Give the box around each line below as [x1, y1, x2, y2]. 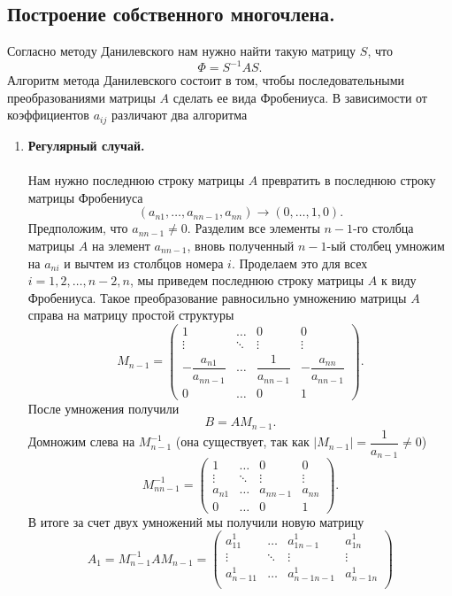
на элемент [91, 236, 150, 254]
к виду [380, 271, 417, 290]
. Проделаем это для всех [231, 253, 368, 272]
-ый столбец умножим [326, 236, 445, 254]
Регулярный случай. [27, 135, 145, 154]
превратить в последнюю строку [261, 171, 436, 190]
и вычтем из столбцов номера [64, 253, 224, 272]
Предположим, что [27, 219, 128, 237]
